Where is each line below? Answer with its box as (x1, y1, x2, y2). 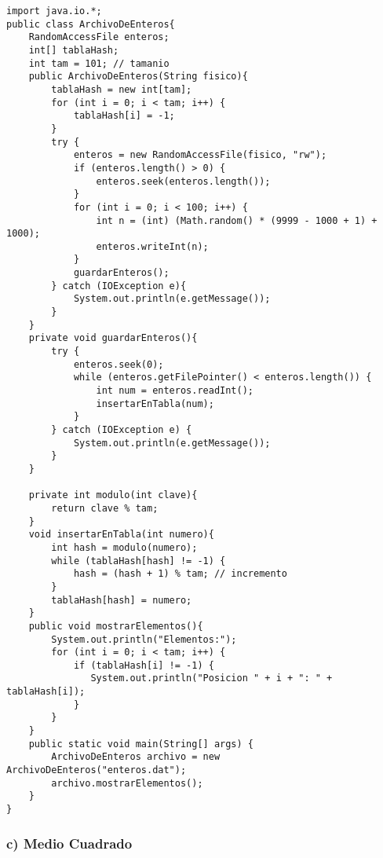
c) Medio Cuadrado (6, 833, 133, 852)
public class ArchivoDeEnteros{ (6, 18, 175, 30)
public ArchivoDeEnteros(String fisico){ (28, 71, 248, 82)
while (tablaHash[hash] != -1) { (51, 555, 226, 566)
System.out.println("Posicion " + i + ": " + (90, 673, 333, 684)
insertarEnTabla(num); (96, 398, 214, 409)
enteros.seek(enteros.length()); (96, 175, 271, 187)
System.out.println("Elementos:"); (51, 633, 237, 645)
